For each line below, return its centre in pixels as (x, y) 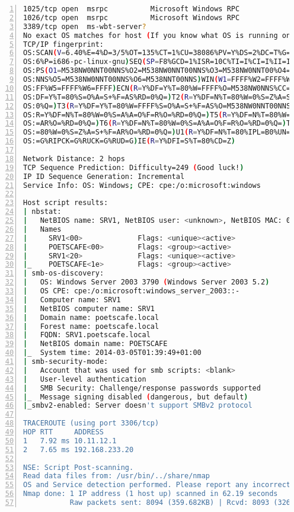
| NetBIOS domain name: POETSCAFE (95, 344)
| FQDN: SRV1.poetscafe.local (87, 335)
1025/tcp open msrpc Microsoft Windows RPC (132, 9)
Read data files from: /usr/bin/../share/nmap (116, 476)
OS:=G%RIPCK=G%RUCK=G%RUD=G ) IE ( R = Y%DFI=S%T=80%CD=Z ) (130, 141)
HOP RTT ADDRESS (64, 432)
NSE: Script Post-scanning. (79, 467)
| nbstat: (42, 212)
